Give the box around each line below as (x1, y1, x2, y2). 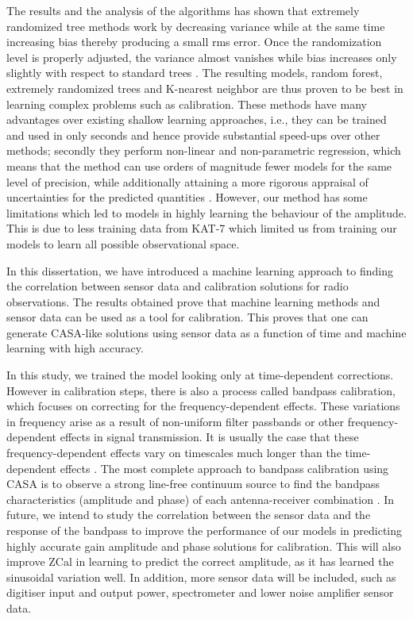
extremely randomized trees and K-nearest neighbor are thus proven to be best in (6, 79, 403, 96)
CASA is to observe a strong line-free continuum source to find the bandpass (6, 475, 380, 492)
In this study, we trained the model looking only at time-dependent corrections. (6, 367, 394, 383)
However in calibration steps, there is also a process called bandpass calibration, (6, 382, 396, 398)
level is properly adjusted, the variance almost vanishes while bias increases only (6, 48, 397, 65)
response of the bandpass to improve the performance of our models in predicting (6, 522, 403, 538)
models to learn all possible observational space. (6, 235, 240, 252)
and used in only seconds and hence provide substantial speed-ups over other (6, 126, 380, 143)
